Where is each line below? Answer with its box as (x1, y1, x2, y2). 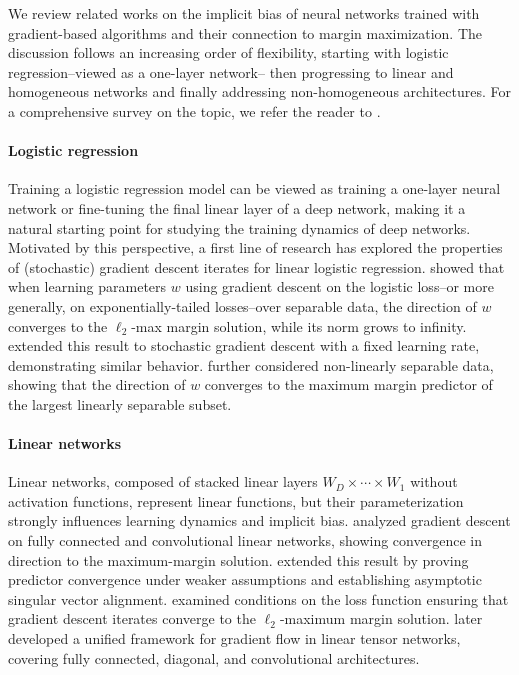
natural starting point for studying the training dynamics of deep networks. (8, 217, 471, 238)
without (410, 471, 458, 492)
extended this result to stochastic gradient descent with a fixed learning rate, (8, 335, 480, 356)
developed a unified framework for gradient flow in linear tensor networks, (8, 628, 461, 649)
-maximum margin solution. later (279, 608, 483, 629)
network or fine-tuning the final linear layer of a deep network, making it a (8, 197, 466, 218)
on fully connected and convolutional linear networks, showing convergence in (8, 530, 482, 551)
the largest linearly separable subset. (8, 393, 232, 414)
